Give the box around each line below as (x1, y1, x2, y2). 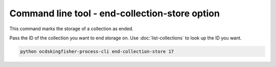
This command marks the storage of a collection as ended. (9, 26, 134, 32)
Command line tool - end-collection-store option (9, 8, 220, 19)
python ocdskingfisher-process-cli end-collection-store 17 (20, 49, 174, 54)
